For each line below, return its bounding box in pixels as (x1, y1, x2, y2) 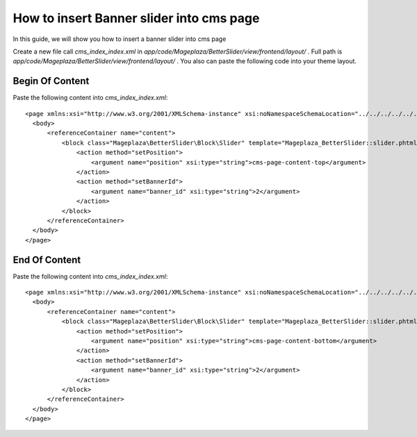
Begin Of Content (13, 75, 90, 87)
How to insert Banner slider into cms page (13, 10, 260, 26)
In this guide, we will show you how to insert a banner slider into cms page (13, 35, 227, 43)
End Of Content (13, 254, 81, 265)
